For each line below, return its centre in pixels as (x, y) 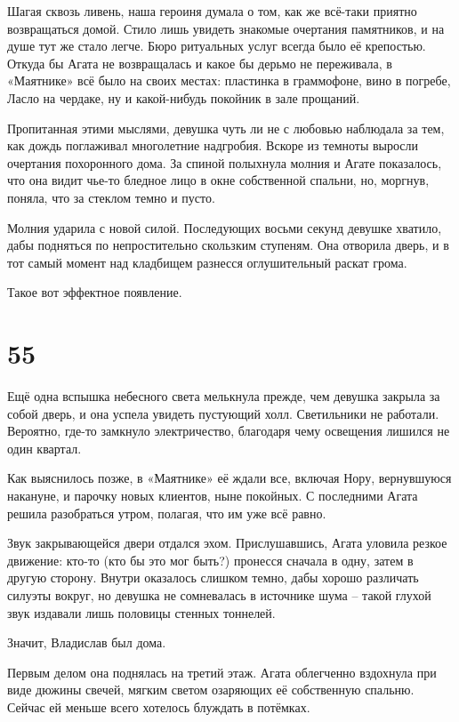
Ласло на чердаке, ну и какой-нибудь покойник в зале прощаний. (184, 97)
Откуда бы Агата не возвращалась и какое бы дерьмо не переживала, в (200, 63)
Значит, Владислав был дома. (87, 642)
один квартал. (44, 448)
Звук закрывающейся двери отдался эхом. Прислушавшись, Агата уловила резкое (227, 543)
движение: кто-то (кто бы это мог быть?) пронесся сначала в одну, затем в (210, 560)
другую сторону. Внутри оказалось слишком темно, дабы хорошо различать (213, 578)
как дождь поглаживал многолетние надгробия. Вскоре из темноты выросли (213, 145)
